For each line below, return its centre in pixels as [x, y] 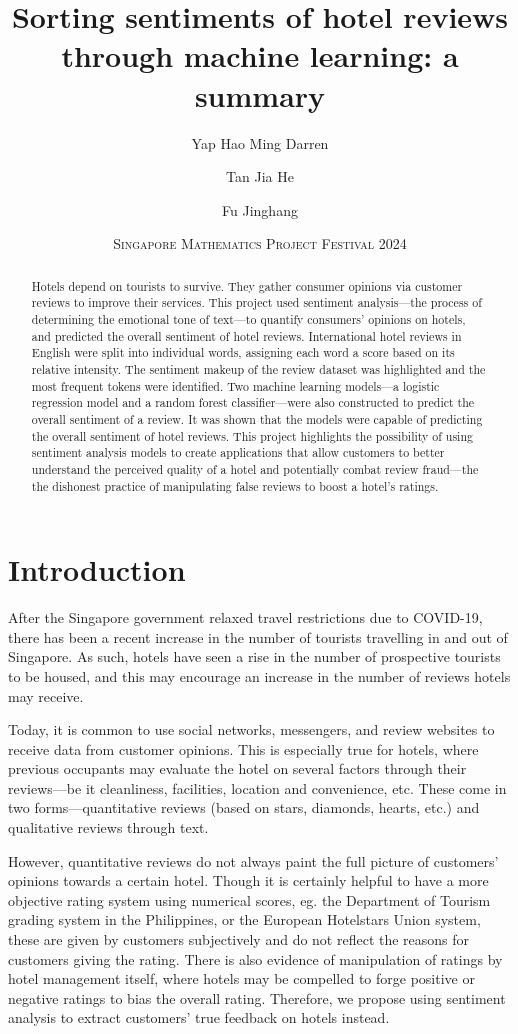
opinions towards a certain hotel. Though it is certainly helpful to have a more [248, 880]
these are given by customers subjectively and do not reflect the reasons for [239, 939]
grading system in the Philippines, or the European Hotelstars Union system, [244, 919]
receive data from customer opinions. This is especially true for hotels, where [243, 748]
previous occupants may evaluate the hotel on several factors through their [237, 768]
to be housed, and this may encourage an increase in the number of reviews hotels [259, 675]
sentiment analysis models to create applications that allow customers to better [238, 452]
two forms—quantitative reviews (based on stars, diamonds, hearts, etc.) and [244, 807]
